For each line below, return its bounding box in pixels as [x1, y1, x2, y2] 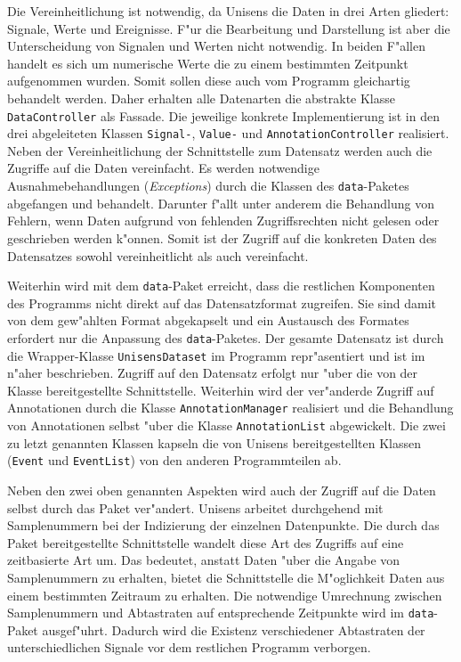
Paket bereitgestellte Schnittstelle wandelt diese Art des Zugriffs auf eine [7, 533, 404, 552]
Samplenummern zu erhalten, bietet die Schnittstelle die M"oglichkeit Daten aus [7, 568, 445, 586]
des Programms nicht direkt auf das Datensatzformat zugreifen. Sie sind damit [7, 293, 437, 312]
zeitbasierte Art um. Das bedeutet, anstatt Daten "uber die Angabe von [7, 551, 400, 569]
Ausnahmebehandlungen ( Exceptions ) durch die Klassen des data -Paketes [7, 176, 409, 195]
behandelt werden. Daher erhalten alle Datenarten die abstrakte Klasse [7, 88, 395, 107]
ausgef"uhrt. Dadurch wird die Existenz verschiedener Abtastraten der [42, 620, 425, 639]
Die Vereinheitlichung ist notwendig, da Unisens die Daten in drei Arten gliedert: [7, 2, 449, 20]
